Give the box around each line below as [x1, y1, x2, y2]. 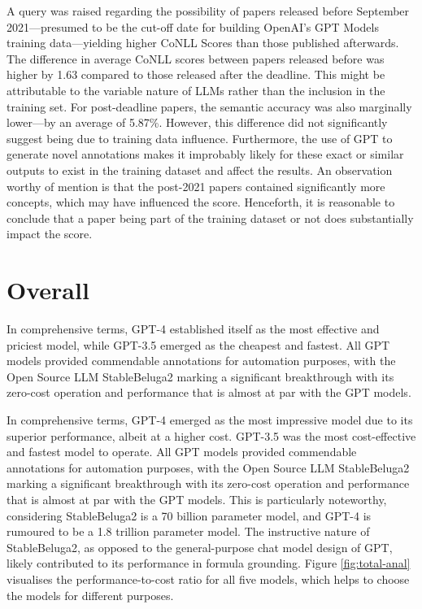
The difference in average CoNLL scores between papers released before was [7, 50, 385, 67]
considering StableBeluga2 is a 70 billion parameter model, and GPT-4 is [7, 507, 372, 524]
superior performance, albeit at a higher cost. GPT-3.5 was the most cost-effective [7, 427, 416, 444]
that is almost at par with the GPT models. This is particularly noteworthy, [7, 490, 387, 507]
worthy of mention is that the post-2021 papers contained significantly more [7, 177, 385, 194]
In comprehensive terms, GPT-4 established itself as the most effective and [7, 320, 380, 337]
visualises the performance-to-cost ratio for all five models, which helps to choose [7, 570, 410, 587]
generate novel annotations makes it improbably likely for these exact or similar [7, 146, 404, 163]
